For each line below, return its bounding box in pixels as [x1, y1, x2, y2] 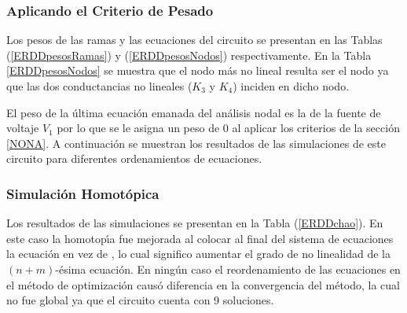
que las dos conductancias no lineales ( [6, 78, 192, 94]
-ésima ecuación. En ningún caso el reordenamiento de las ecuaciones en [55, 260, 401, 277]
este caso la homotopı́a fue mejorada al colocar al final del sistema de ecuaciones [6, 230, 394, 246]
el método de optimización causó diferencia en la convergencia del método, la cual [6, 276, 401, 293]
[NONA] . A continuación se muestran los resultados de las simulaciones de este [6, 134, 386, 151]
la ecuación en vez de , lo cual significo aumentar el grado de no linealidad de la [6, 245, 390, 262]
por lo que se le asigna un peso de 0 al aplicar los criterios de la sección [57, 120, 400, 136]
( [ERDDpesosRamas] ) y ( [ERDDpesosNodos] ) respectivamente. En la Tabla [6, 46, 372, 63]
